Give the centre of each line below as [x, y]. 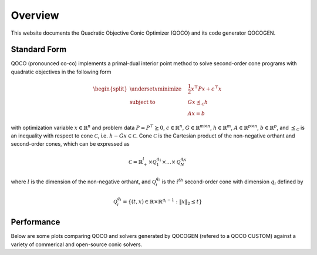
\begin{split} [110, 89]
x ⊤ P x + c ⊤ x [207, 88]
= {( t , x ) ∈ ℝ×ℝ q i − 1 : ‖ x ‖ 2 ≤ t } [162, 202]
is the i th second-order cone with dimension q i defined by [232, 182]
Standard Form [39, 50]
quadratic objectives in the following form [61, 72]
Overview [35, 15]
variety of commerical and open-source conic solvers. [77, 244]
